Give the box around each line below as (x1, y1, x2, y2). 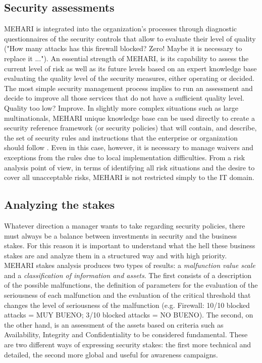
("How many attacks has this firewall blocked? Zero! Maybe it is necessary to (4, 43, 242, 54)
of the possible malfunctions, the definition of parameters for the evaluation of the (4, 280, 258, 290)
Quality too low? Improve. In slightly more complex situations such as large (4, 102, 239, 113)
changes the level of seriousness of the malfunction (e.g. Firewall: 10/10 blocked (4, 299, 250, 310)
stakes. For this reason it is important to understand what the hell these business (4, 240, 255, 251)
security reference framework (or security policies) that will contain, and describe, (4, 122, 257, 133)
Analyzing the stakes (4, 197, 115, 212)
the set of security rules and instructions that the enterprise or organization (4, 132, 238, 143)
